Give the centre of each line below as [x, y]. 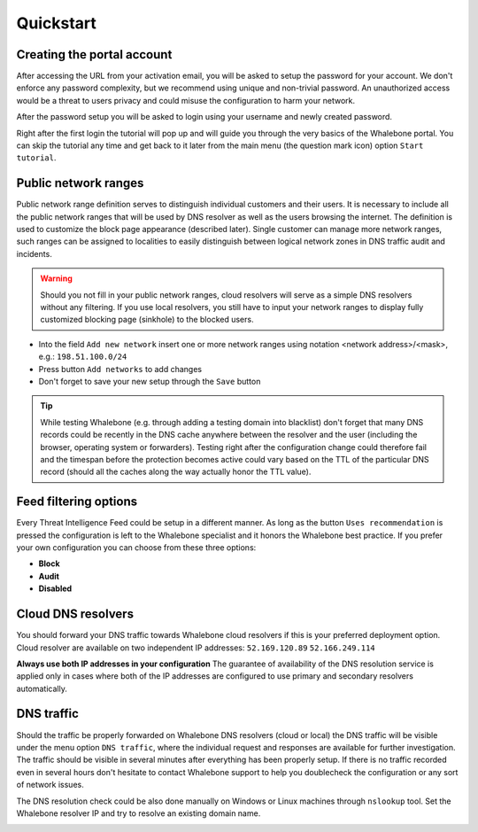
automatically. [42, 688]
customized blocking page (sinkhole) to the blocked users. [147, 320]
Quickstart [57, 23]
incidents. [34, 253]
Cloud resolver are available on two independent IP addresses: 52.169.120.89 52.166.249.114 [196, 648]
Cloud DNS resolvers [75, 614]
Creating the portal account [94, 54]
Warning [56, 278]
